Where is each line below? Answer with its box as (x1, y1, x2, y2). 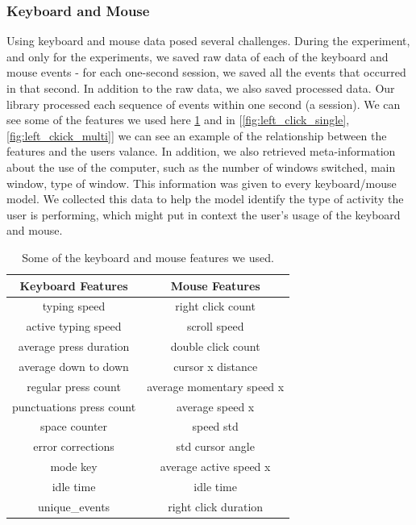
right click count (175, 298, 256, 315)
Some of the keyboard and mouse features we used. (22, 248, 274, 265)
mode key (50, 458, 98, 475)
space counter (40, 418, 108, 435)
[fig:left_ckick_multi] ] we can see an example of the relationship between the (6, 127, 387, 144)
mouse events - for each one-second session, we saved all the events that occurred (6, 64, 406, 81)
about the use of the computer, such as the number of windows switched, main (6, 158, 396, 175)
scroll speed (186, 318, 244, 335)
